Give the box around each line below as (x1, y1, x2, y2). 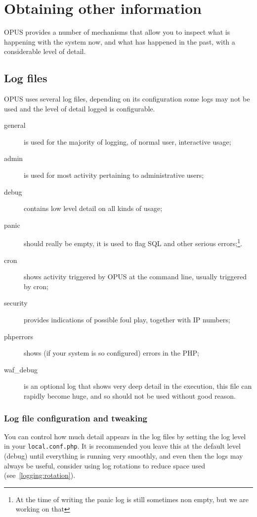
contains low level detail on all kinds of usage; (24, 203, 163, 213)
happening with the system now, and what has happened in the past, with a (4, 36, 235, 47)
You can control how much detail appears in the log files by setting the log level (4, 431, 246, 441)
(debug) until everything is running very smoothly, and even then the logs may (4, 451, 243, 461)
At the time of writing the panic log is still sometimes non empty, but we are (15, 494, 249, 504)
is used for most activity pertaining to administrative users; (24, 170, 204, 180)
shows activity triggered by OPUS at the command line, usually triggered (24, 271, 247, 282)
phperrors (4, 331, 33, 341)
